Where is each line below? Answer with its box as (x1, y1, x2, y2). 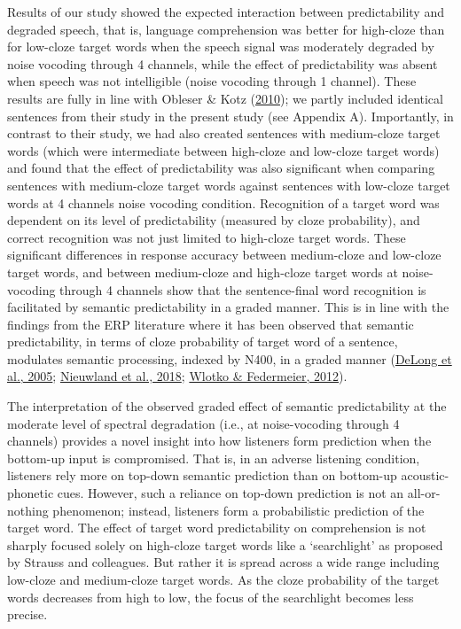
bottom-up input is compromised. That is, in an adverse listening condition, (7, 448, 420, 467)
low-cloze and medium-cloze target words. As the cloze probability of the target (7, 571, 440, 588)
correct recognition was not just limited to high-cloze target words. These (7, 228, 406, 246)
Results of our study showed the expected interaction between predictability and (7, 3, 444, 20)
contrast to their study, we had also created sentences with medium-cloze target (7, 124, 441, 143)
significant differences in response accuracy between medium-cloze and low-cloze (7, 245, 441, 264)
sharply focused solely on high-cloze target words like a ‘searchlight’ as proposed (7, 535, 443, 554)
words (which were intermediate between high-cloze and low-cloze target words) (7, 141, 440, 159)
